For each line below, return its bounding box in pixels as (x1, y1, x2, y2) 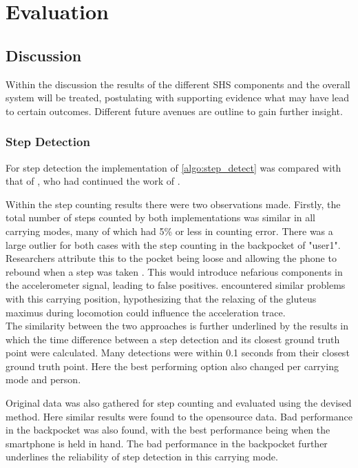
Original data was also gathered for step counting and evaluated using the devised (6, 396, 352, 410)
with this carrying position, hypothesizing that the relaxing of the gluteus (6, 291, 317, 305)
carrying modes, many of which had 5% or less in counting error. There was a (6, 223, 333, 238)
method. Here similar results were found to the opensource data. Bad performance (6, 409, 352, 423)
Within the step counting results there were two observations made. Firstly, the (6, 196, 341, 211)
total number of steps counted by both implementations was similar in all (6, 210, 316, 225)
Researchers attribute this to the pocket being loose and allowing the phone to (6, 251, 337, 265)
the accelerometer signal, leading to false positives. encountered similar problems (6, 278, 346, 292)
